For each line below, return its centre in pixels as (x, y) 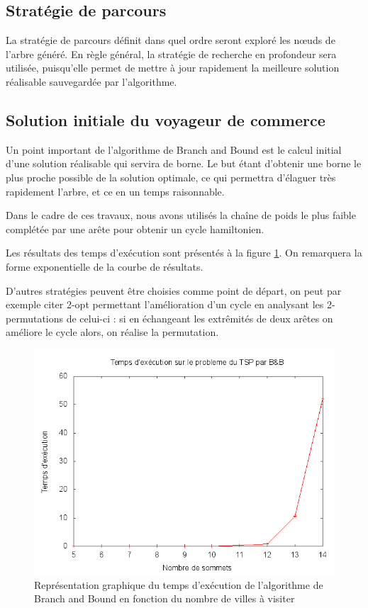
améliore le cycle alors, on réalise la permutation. (112, 332)
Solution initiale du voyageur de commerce (166, 119)
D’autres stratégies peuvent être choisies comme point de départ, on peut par (174, 290)
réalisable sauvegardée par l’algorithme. (91, 81)
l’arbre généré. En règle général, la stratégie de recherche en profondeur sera (171, 54)
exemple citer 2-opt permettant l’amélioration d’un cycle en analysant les (165, 304)
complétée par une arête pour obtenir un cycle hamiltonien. (135, 229)
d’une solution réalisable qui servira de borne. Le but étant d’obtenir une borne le (184, 163)
